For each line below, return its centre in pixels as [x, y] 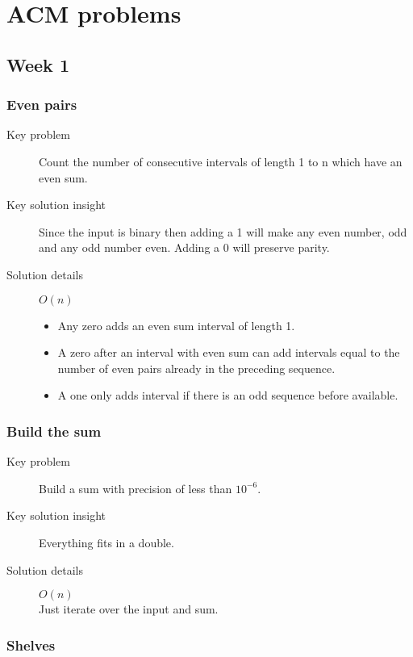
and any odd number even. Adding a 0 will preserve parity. [184, 247]
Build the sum [54, 431]
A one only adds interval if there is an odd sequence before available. [228, 395]
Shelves [31, 644]
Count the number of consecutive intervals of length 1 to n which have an [221, 161]
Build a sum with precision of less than [136, 488]
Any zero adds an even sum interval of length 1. [176, 325]
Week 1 [38, 64]
